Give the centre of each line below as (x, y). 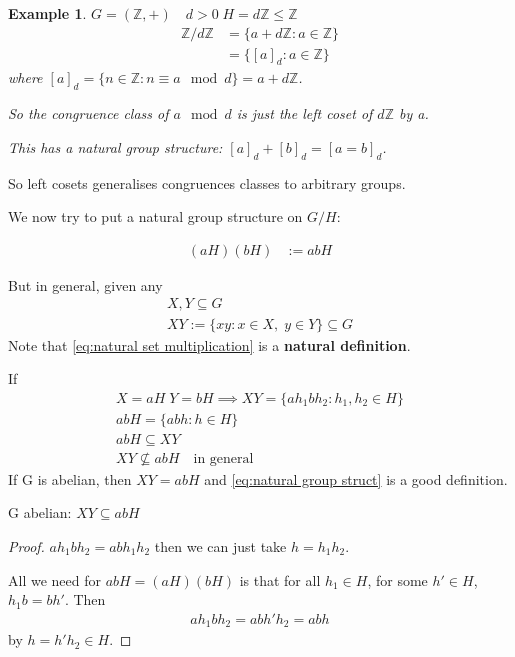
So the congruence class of (88, 113)
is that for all (280, 579)
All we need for (54, 579)
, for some (397, 579)
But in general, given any (85, 284)
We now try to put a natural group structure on (155, 216)
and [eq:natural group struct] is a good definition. (356, 478)
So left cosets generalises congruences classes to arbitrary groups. (207, 182)
